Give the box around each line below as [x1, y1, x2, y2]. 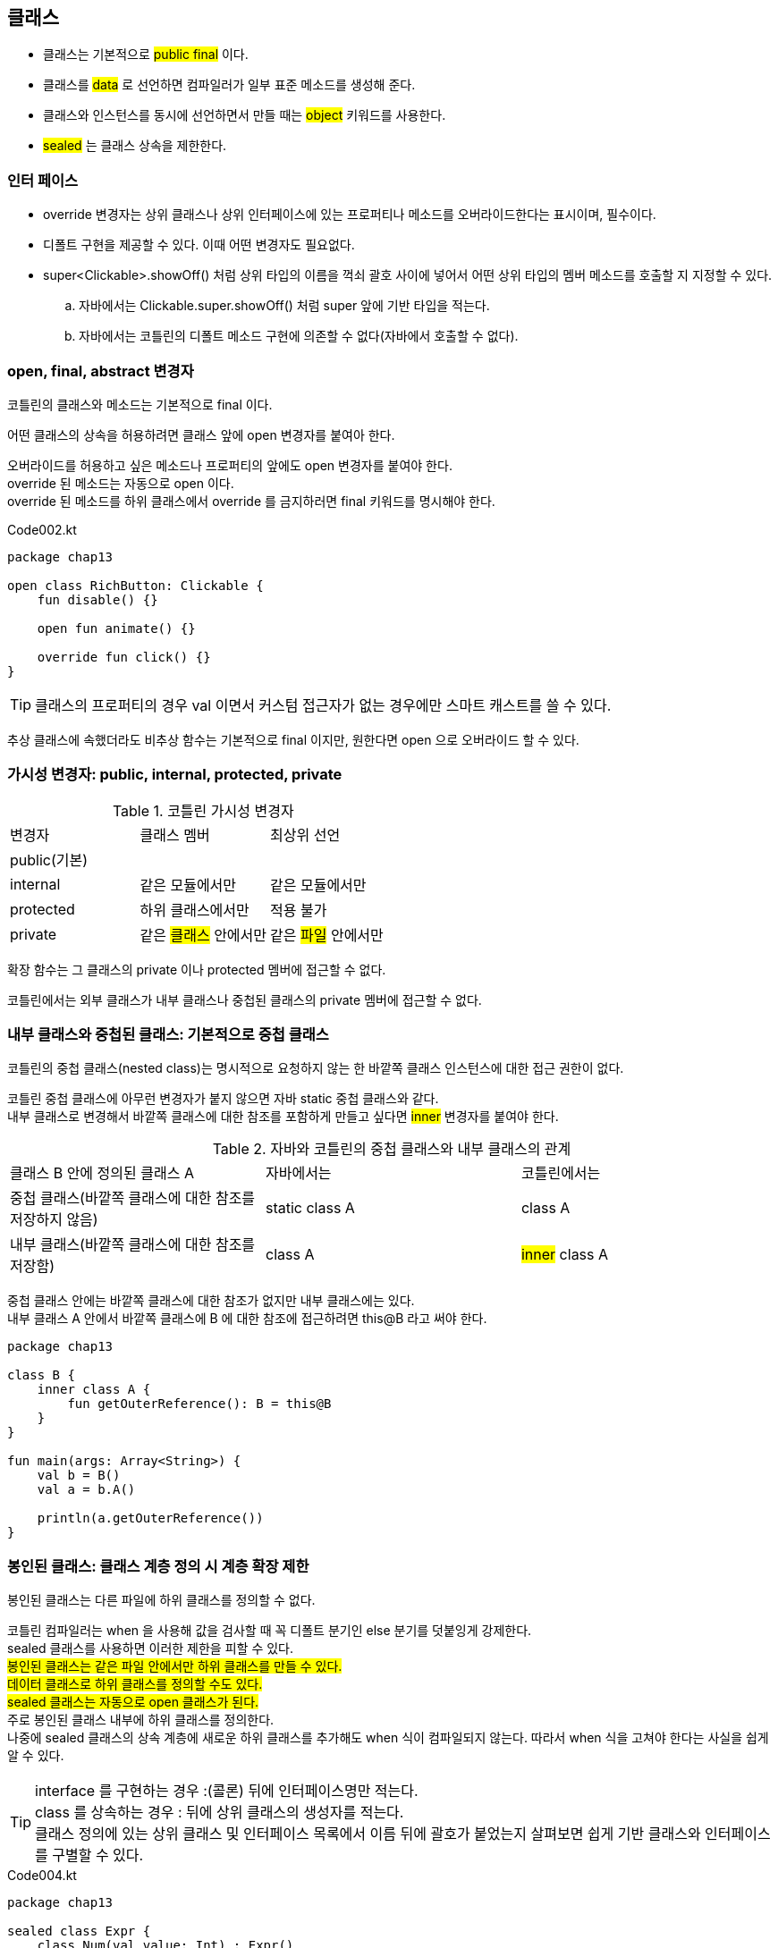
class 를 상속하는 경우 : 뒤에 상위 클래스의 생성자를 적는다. [35, 1803, 404, 1822]
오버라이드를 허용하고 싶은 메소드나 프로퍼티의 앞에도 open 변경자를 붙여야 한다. [7, 457, 452, 473]
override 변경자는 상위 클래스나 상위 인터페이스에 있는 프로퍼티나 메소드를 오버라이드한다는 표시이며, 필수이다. [43, 207, 656, 223]
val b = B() [37, 1468, 121, 1483]
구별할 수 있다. [52, 1846, 144, 1865]
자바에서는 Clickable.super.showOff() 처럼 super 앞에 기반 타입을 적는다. [79, 298, 490, 314]
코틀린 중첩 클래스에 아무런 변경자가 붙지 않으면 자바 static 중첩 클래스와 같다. [7, 1091, 439, 1107]
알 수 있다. [7, 1748, 64, 1764]
